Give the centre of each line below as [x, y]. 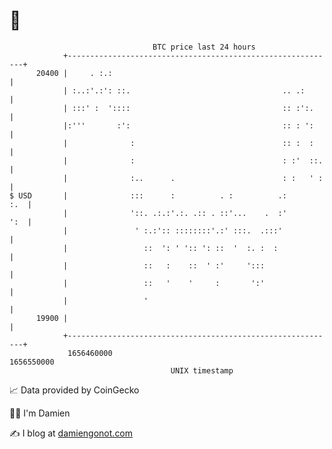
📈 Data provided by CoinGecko [74, 390]
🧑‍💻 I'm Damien [40, 413]
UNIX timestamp [202, 370]
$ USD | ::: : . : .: [148, 195]
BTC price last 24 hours [204, 47]
